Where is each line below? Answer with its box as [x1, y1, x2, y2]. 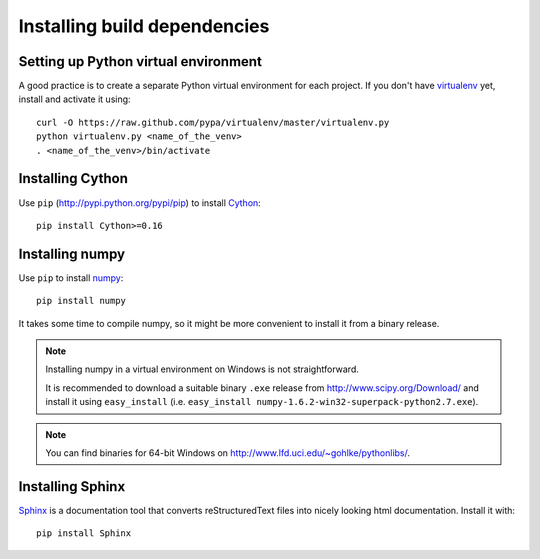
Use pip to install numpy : [18, 271, 124, 284]
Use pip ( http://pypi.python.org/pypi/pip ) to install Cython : [18, 196, 262, 209]
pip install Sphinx [36, 528, 132, 539]
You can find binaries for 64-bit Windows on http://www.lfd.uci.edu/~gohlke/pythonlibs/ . [45, 446, 410, 459]
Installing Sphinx [18, 478, 126, 495]
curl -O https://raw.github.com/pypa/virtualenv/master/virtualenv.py [36, 116, 390, 128]
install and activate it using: [18, 93, 131, 105]
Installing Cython [18, 170, 129, 187]
